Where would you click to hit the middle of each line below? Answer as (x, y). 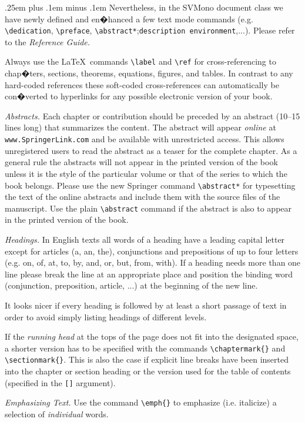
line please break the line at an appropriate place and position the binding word (149, 274)
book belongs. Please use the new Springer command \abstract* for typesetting (150, 185)
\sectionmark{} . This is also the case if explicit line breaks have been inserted (147, 359)
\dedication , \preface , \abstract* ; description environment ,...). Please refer (150, 30)
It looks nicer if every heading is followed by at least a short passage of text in (146, 305)
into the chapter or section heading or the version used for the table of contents (148, 371)
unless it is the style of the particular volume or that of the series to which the (146, 173)
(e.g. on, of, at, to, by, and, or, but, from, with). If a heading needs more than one (153, 262)
